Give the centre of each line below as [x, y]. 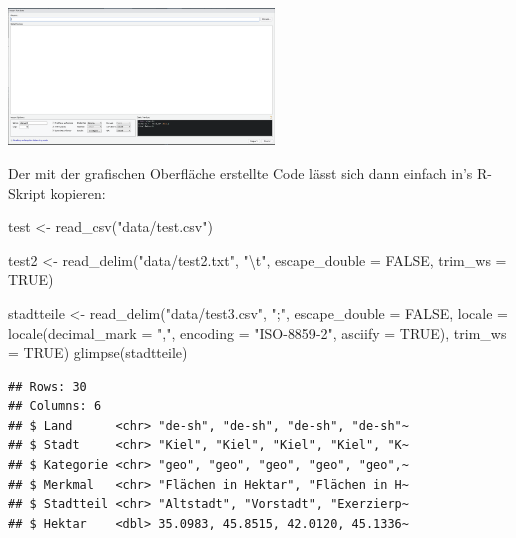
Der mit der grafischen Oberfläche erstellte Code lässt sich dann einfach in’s [240, 172]
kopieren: [78, 192]
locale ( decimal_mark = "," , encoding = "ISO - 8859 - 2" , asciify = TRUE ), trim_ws [257, 332]
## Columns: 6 [55, 406]
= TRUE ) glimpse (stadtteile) [98, 352]
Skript [27, 192]
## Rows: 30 [47, 386]
